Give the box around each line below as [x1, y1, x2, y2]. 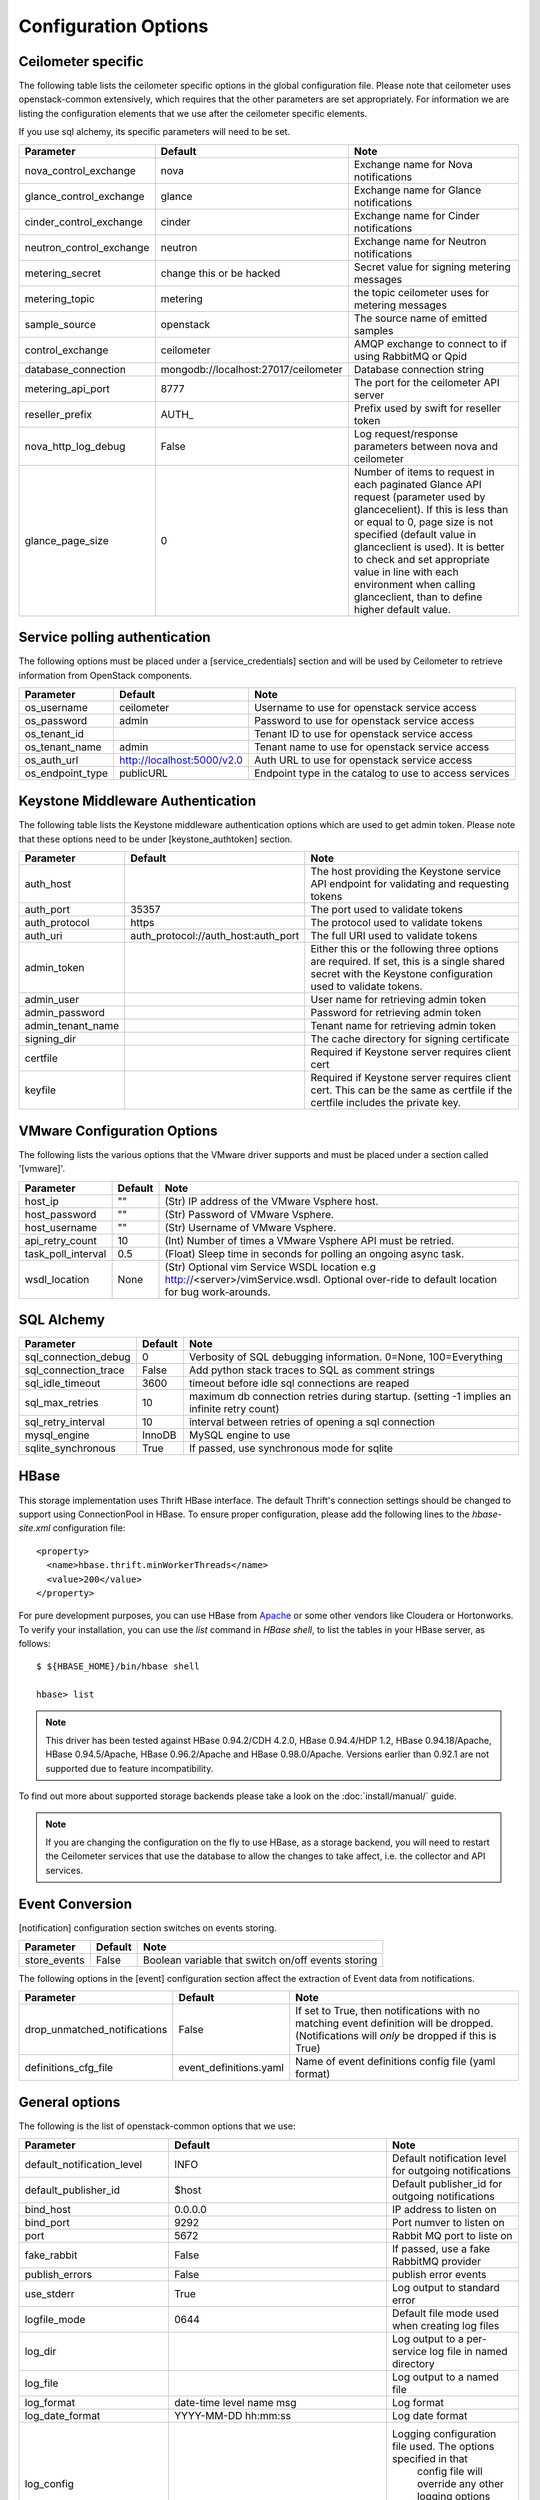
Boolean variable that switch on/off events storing [143, 1953, 378, 1967]
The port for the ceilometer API [353, 375, 500, 389]
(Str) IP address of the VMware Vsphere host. [164, 1194, 379, 1208]
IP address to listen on [391, 2203, 497, 2217]
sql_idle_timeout [24, 1376, 101, 1390]
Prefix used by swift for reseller [353, 401, 502, 415]
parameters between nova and [353, 439, 499, 453]
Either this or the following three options [310, 942, 499, 956]
